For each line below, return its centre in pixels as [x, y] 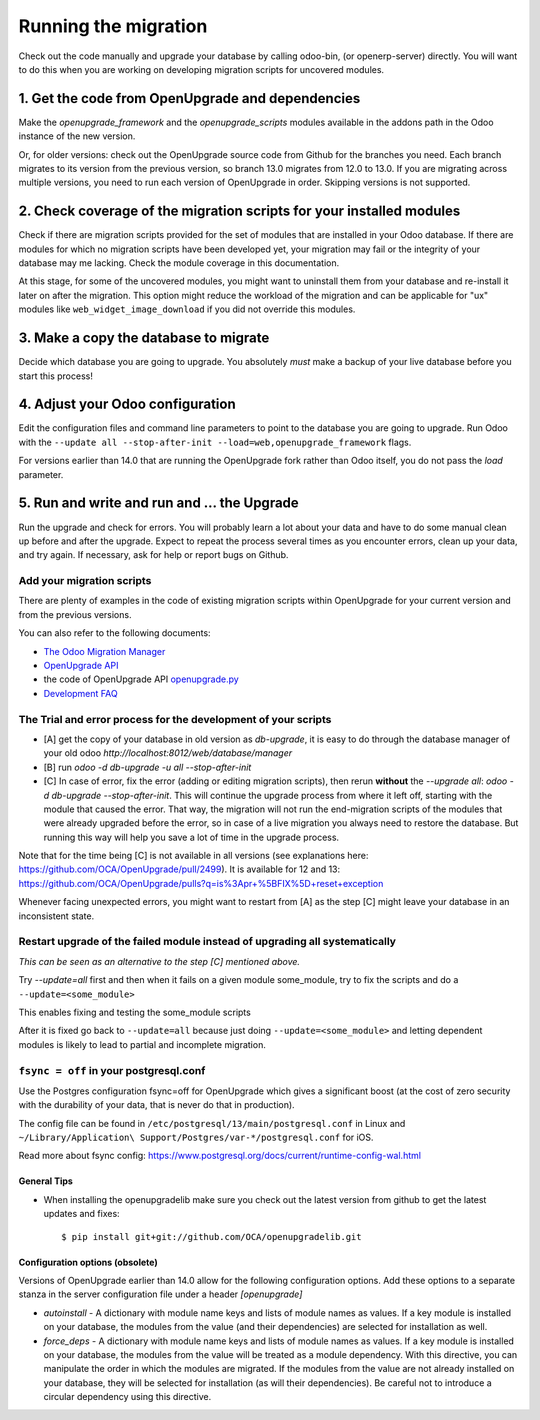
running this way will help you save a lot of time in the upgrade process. [191, 837]
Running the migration [113, 26]
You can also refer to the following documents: [114, 633]
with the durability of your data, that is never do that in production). [156, 1105]
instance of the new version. [77, 136]
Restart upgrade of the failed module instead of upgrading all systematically [207, 942]
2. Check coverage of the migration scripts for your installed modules [239, 211]
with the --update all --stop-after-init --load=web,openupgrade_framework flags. [215, 442]
